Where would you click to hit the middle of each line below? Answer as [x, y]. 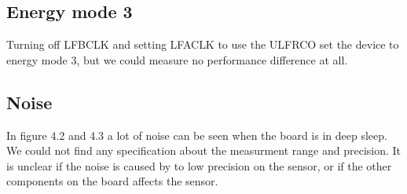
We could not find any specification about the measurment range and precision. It [204, 150]
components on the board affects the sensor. [112, 181]
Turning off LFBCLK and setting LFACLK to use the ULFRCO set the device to [203, 44]
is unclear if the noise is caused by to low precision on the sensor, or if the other [199, 165]
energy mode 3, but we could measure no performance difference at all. [177, 59]
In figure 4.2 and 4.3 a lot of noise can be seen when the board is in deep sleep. [197, 135]
